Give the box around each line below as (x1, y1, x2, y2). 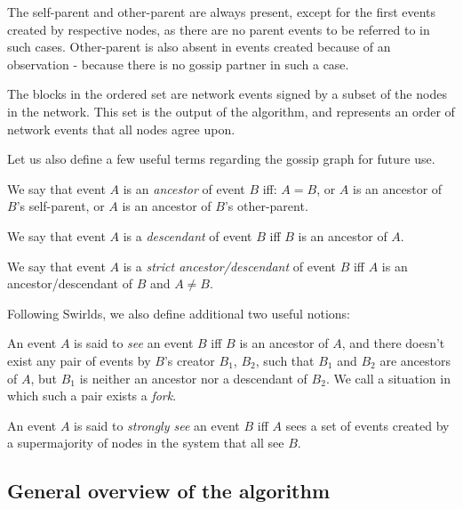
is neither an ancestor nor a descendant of (79, 368, 307, 387)
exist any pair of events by (7, 351, 151, 369)
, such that (255, 351, 315, 369)
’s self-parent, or (16, 197, 105, 215)
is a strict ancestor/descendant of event (123, 256, 336, 275)
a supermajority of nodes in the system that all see (7, 433, 284, 452)
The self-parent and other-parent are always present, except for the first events (7, 3, 436, 20)
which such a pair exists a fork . (7, 386, 177, 405)
